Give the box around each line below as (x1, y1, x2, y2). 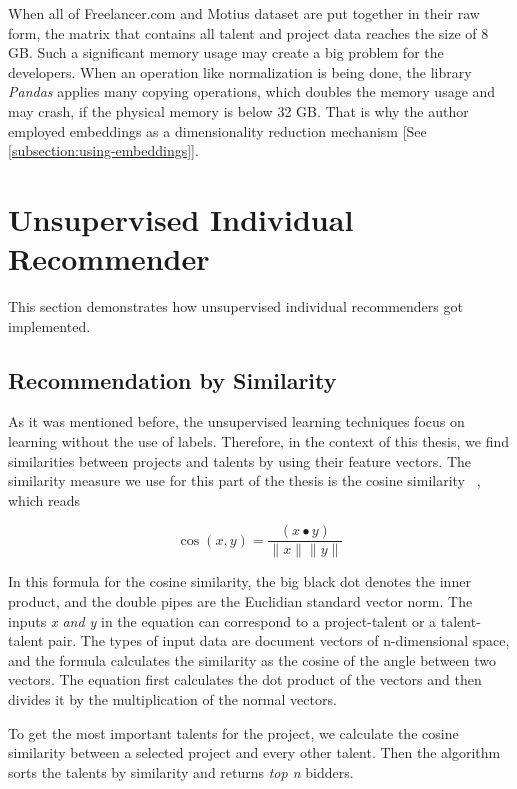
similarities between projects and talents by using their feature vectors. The (8, 450, 472, 471)
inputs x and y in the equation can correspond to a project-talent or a (8, 610, 437, 631)
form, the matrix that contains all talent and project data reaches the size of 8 (8, 22, 489, 43)
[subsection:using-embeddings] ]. (8, 140, 199, 161)
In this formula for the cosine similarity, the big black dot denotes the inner (8, 571, 471, 592)
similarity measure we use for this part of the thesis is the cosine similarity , (8, 470, 481, 491)
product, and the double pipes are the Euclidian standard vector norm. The (8, 591, 473, 612)
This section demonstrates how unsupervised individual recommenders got (8, 296, 463, 317)
